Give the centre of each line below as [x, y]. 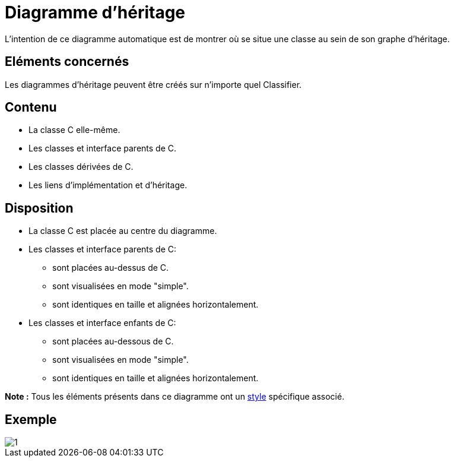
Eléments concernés [67, 62]
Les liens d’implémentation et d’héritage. [108, 185]
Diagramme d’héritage [95, 12]
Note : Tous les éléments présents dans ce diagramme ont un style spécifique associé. [175, 397]
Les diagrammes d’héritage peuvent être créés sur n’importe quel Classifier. [153, 84]
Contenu [31, 107]
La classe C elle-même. [74, 130]
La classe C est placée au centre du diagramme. [123, 231]
